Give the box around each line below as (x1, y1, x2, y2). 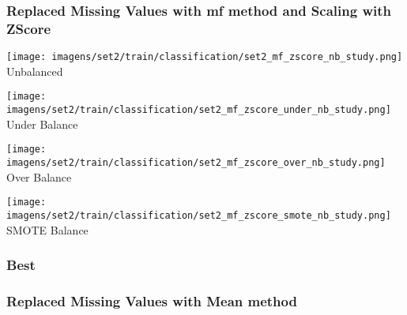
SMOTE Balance (6, 221, 89, 238)
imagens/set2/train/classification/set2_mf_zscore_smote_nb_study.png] (6, 209, 391, 221)
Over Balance (6, 168, 72, 185)
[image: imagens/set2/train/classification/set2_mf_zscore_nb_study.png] (6, 51, 403, 63)
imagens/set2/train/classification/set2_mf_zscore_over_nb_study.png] (6, 156, 386, 168)
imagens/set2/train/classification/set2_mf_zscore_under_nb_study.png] (6, 104, 391, 116)
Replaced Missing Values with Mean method (6, 291, 297, 310)
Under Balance (6, 115, 78, 132)
